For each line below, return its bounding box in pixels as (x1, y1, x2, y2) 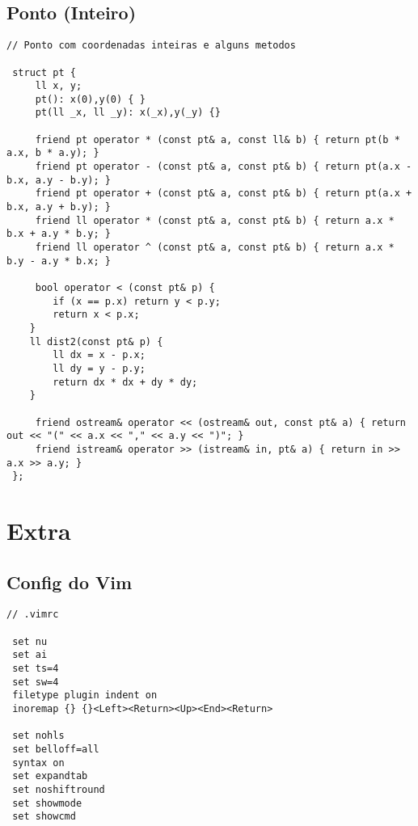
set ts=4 (12, 663, 59, 675)
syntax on (12, 756, 65, 769)
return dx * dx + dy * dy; (53, 376, 198, 388)
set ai (12, 649, 48, 661)
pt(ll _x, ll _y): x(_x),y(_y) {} (35, 107, 221, 119)
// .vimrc (6, 609, 59, 621)
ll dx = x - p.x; (53, 349, 146, 361)
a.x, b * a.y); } (6, 147, 99, 159)
